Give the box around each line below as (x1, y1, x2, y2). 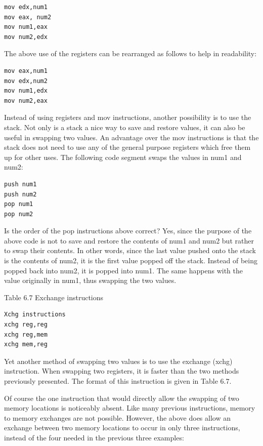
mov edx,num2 (4, 77, 48, 85)
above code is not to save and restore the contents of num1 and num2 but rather (4, 235, 254, 246)
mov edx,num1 (4, 4, 48, 11)
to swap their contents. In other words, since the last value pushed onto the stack (4, 245, 256, 256)
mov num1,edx (4, 87, 48, 95)
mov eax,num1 (4, 67, 48, 74)
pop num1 (4, 200, 33, 208)
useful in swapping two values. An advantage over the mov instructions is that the (4, 132, 259, 142)
